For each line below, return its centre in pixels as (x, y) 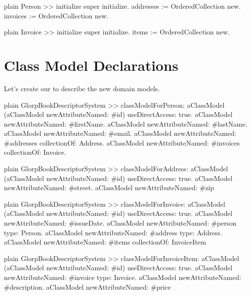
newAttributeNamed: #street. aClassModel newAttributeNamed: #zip (109, 188)
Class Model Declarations (91, 65)
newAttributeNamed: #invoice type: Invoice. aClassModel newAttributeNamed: (123, 277)
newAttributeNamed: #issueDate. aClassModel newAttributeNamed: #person (120, 223)
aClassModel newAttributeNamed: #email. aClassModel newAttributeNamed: (120, 133)
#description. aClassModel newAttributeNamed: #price (87, 287)
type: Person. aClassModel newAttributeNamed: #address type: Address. (113, 232)
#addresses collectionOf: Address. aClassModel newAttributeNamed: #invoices (122, 142)
